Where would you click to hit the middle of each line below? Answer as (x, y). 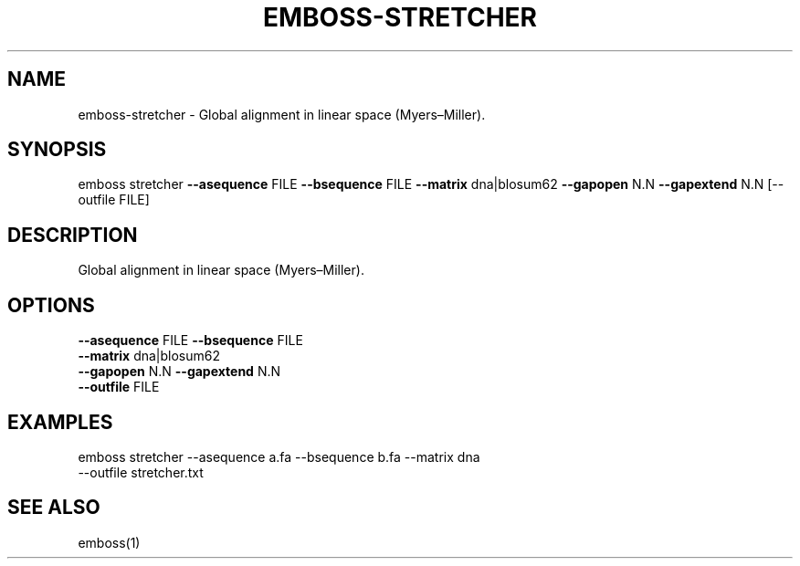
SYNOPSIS (57, 150)
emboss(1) (109, 542)
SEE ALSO (54, 508)
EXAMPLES (60, 422)
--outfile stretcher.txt (141, 472)
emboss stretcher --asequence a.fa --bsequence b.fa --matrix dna (279, 456)
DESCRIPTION (73, 235)
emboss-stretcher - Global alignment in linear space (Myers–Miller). (282, 114)
